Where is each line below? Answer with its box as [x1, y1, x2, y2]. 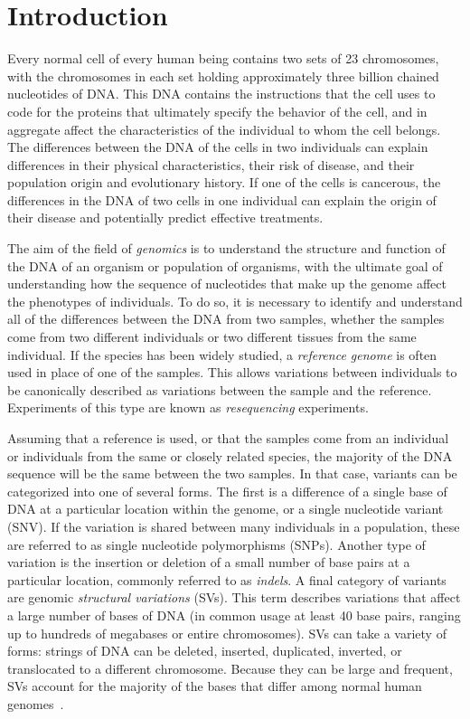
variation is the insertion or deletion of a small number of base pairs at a [7, 553, 410, 572]
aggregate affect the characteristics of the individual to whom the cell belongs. [7, 119, 441, 138]
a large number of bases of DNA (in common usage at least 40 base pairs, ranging [7, 605, 461, 624]
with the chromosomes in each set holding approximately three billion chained [7, 66, 439, 85]
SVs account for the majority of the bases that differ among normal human [7, 676, 422, 695]
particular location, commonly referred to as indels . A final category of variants [7, 570, 446, 589]
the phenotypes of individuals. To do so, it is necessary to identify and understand [7, 291, 463, 310]
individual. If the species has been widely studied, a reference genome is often [7, 345, 437, 364]
